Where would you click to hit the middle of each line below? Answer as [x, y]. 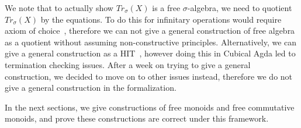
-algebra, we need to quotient [240, 8]
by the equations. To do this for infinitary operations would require [161, 19]
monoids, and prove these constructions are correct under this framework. [137, 118]
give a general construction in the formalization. [91, 88]
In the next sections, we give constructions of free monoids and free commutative [150, 107]
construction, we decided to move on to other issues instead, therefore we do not [149, 76]
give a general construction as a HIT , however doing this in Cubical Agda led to [150, 53]
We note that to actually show [59, 8]
